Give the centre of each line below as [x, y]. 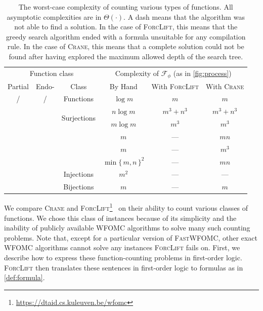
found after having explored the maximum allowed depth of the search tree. [126, 56]
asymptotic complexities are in [54, 16]
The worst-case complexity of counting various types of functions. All [126, 7]
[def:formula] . [25, 277]
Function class [52, 73]
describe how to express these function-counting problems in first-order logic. [123, 257]
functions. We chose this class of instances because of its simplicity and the [120, 218]
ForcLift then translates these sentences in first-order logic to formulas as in [124, 267]
